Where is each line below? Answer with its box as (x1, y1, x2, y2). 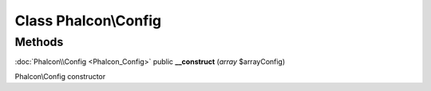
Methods (14, 35, 64, 49)
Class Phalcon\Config (14, 12, 162, 29)
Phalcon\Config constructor (14, 71, 106, 81)
